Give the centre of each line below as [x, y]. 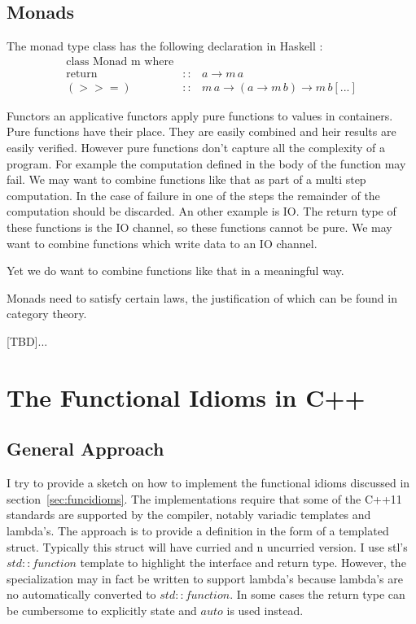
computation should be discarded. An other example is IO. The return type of [201, 211]
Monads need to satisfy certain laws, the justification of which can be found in [202, 297]
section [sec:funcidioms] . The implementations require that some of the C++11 [204, 498]
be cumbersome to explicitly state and [102, 610]
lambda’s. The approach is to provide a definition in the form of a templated [198, 530]
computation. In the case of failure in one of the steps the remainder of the [193, 195]
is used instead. [265, 610]
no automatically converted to [81, 594]
